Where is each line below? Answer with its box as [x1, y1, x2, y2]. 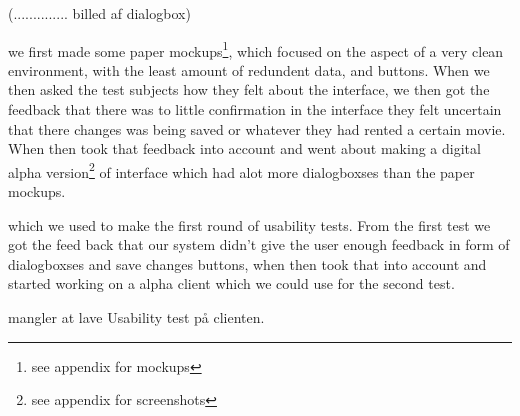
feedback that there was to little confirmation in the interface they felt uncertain [8, 99, 502, 120]
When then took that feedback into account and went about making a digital [8, 138, 481, 159]
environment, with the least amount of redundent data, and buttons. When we [8, 59, 490, 80]
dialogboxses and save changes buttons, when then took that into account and [8, 253, 487, 274]
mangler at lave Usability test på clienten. [8, 307, 265, 328]
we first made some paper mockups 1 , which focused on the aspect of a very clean [8, 37, 504, 61]
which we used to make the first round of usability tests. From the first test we [8, 214, 491, 235]
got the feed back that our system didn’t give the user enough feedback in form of [8, 234, 510, 255]
